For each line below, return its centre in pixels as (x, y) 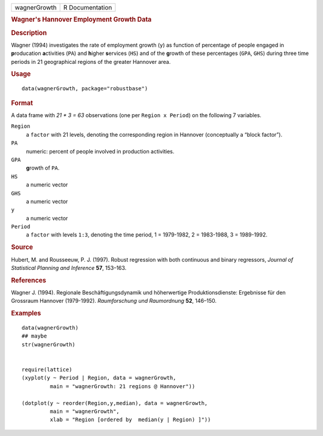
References (29, 280)
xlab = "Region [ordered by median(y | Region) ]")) (130, 420)
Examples (26, 314)
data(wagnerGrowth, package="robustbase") (85, 89)
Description (29, 33)
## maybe (34, 336)
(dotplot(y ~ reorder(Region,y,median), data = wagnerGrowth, (115, 403)
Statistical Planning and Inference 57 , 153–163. (69, 268)
